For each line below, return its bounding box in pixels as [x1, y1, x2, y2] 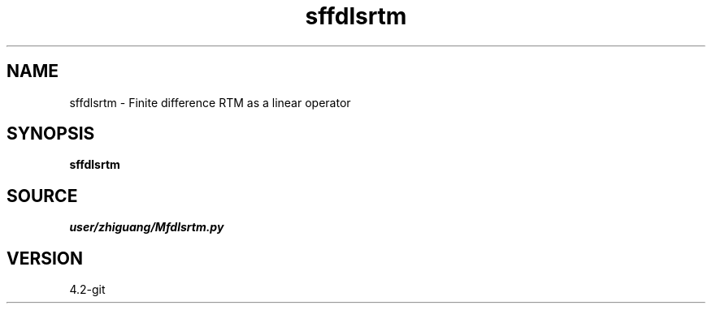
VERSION [7, 248, 84, 269]
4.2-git [69, 282, 106, 297]
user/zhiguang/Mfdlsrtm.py [69, 220, 224, 235]
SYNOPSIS [7, 123, 95, 144]
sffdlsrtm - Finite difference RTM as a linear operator [69, 95, 351, 110]
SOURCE [7, 185, 78, 206]
